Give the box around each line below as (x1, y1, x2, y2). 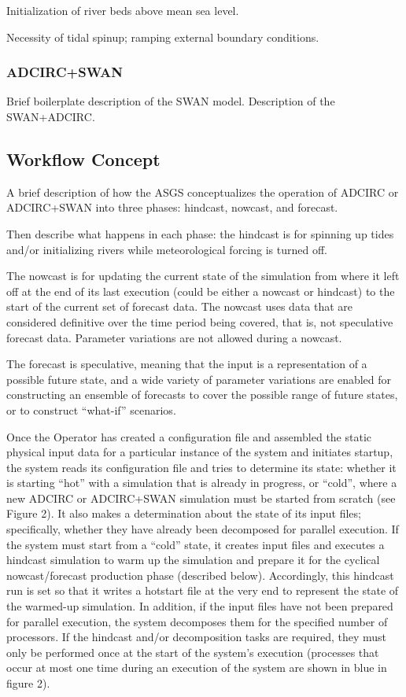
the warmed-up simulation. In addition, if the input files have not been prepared (6, 598, 393, 614)
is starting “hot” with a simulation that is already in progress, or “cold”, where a (6, 474, 397, 491)
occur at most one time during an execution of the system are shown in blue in (6, 659, 387, 676)
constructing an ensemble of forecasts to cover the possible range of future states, (6, 386, 398, 403)
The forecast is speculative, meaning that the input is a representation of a (6, 356, 367, 372)
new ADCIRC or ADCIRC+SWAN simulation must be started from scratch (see (6, 489, 396, 506)
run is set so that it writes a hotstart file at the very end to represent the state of (6, 582, 399, 599)
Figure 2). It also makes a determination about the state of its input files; (6, 505, 361, 522)
